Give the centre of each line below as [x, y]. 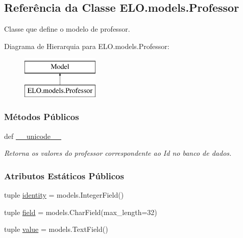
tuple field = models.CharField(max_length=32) [81, 212]
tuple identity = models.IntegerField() [64, 195]
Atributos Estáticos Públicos [64, 175]
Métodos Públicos [42, 117]
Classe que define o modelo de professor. [67, 29]
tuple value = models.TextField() [56, 229]
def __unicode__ [33, 136]
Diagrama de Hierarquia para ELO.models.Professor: [87, 46]
